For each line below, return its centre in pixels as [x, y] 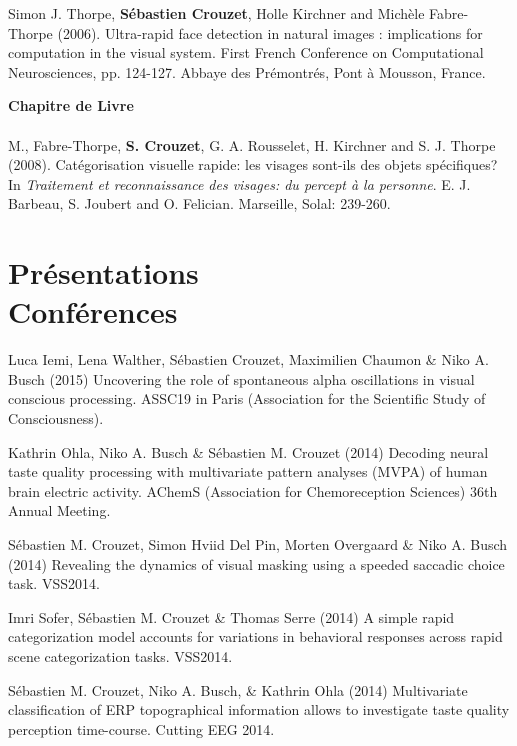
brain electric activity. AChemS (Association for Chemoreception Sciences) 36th [253, 490]
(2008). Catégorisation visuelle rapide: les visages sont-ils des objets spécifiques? [253, 164]
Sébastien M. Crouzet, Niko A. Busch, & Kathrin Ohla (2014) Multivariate [238, 689]
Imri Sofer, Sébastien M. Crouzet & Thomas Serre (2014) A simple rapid [231, 616]
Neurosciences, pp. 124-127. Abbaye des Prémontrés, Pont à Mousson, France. [247, 71]
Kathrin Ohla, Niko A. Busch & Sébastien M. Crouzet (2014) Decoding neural [248, 451]
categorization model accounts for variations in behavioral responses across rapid [255, 636]
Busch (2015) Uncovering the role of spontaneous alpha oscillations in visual [241, 378]
